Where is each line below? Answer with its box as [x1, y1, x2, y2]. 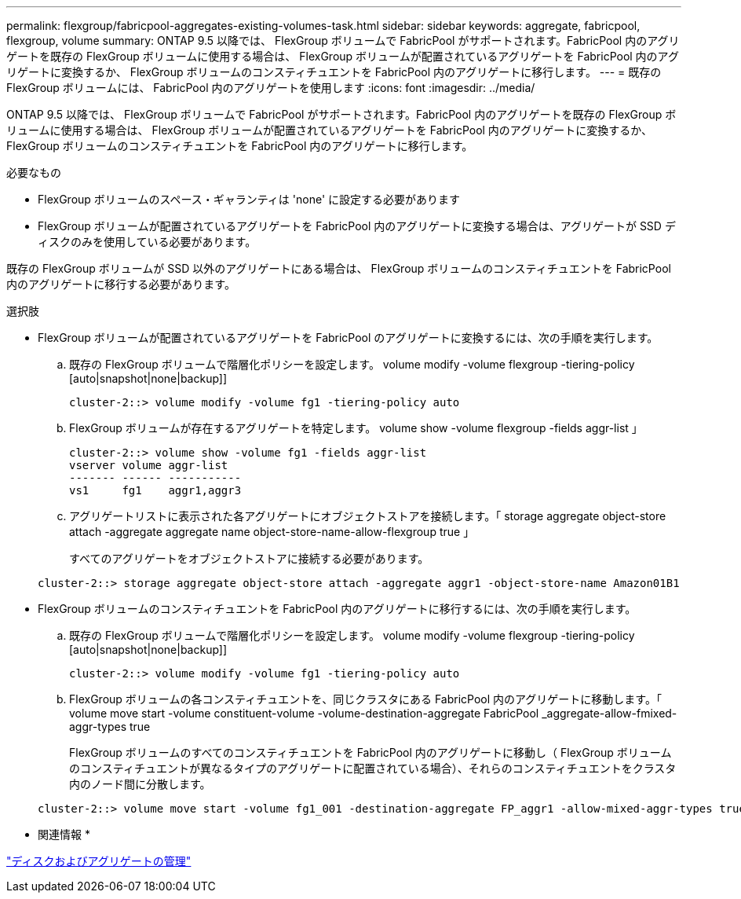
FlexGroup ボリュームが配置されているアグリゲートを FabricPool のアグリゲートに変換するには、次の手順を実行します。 [38, 331, 659, 344]
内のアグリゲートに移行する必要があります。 [6, 277, 235, 291]
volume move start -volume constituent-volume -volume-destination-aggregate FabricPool [69, 706, 539, 720]
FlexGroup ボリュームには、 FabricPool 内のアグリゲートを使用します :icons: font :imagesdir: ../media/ [6, 81, 535, 94]
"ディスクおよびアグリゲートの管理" [6, 854, 192, 868]
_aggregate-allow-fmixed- [542, 706, 677, 720]
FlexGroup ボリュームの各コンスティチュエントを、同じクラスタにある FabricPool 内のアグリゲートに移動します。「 [69, 692, 662, 706]
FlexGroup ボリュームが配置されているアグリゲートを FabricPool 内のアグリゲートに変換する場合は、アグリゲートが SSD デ [38, 219, 676, 233]
